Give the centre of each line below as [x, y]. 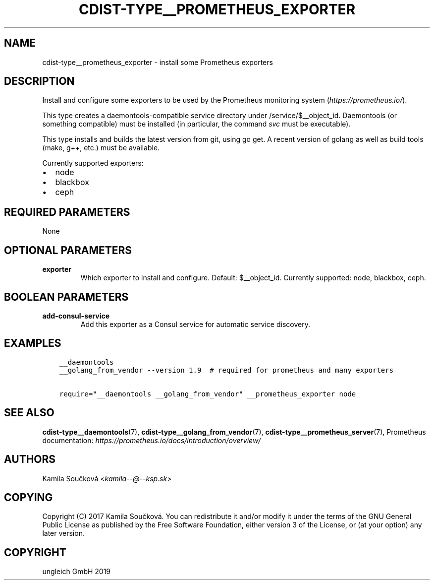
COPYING [28, 497]
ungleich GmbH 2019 [77, 572]
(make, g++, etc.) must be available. [101, 148]
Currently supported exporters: [93, 163]
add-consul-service [76, 316]
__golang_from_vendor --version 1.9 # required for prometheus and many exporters [226, 370]
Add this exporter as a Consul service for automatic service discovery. [195, 324]
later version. [63, 533]
